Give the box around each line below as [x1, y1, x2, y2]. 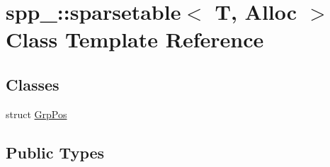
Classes [6, 73, 59, 95]
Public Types [6, 141, 105, 163]
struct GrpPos [6, 106, 67, 121]
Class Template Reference [6, 25, 264, 54]
